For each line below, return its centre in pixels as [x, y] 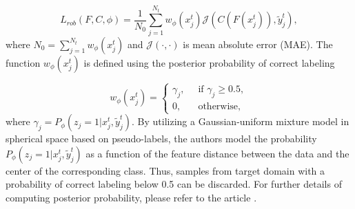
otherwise [218, 106]
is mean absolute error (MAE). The [258, 44]
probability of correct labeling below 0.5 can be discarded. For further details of [174, 184]
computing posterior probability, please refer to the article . [131, 197]
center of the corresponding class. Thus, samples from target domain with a [165, 170]
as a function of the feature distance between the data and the [217, 153]
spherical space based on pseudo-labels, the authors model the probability [161, 139]
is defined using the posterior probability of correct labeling [209, 62]
